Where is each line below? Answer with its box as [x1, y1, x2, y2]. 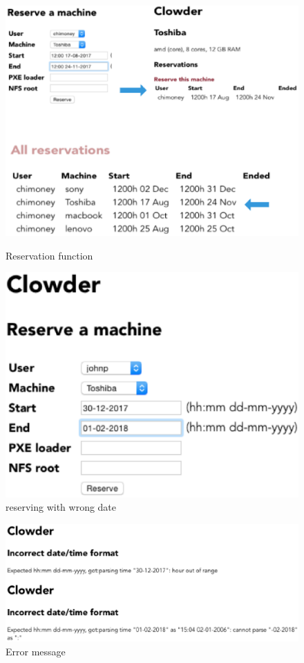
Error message [6, 644, 66, 658]
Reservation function [6, 248, 93, 262]
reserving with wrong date [6, 500, 117, 514]
